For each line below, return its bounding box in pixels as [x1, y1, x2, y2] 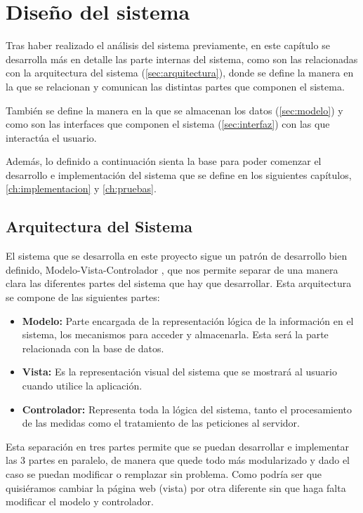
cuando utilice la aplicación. [22, 378, 143, 393]
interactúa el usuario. [6, 130, 97, 145]
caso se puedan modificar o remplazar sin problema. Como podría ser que [6, 466, 322, 481]
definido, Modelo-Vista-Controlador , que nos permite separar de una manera [6, 262, 338, 277]
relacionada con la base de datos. [22, 340, 164, 355]
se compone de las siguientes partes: [6, 290, 160, 305]
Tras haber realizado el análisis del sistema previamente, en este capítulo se [6, 38, 330, 53]
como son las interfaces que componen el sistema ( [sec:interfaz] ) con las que [6, 116, 330, 131]
